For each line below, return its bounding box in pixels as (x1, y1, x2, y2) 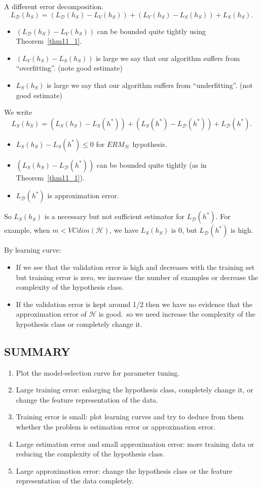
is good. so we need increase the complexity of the (99, 309, 255, 319)
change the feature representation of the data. (16, 394, 158, 405)
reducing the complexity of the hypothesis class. (16, 448, 165, 459)
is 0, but (171, 225, 197, 235)
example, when (4, 225, 50, 235)
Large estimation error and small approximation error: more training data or (16, 438, 254, 449)
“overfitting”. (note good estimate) (16, 63, 123, 73)
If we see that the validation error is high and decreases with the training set (16, 261, 255, 272)
